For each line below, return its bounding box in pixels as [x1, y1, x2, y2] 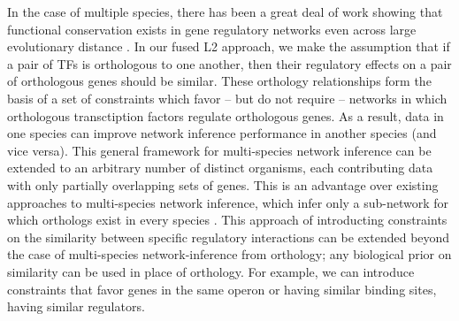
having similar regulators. [7, 297, 145, 316]
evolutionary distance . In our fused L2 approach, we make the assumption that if [7, 37, 450, 56]
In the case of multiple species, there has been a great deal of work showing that [7, 3, 443, 20]
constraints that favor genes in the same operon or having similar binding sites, [7, 279, 437, 298]
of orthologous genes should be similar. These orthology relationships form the [7, 72, 432, 90]
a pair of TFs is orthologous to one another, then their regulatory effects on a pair [7, 54, 452, 73]
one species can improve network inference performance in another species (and [7, 124, 437, 142]
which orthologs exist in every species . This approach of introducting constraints [7, 210, 448, 229]
